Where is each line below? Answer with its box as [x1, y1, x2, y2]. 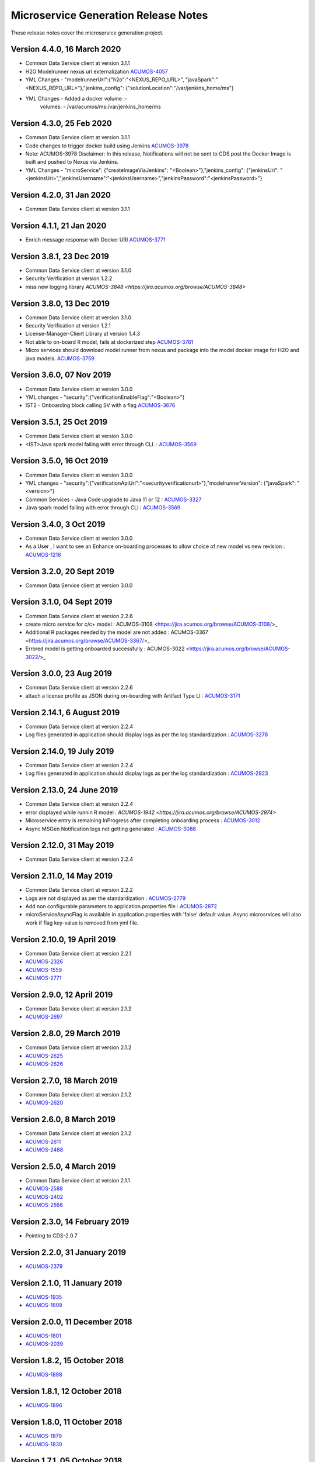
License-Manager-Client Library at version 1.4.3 [25, 330, 140, 337]
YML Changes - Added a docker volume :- [25, 95, 128, 102]
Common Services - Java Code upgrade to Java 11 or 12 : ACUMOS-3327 [25, 496, 202, 503]
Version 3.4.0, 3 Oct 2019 [10, 519, 106, 529]
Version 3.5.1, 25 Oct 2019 [10, 417, 108, 427]
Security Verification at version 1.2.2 [25, 275, 113, 282]
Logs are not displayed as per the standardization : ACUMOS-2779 [25, 895, 186, 902]
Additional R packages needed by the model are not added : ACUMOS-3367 [25, 629, 208, 636]
